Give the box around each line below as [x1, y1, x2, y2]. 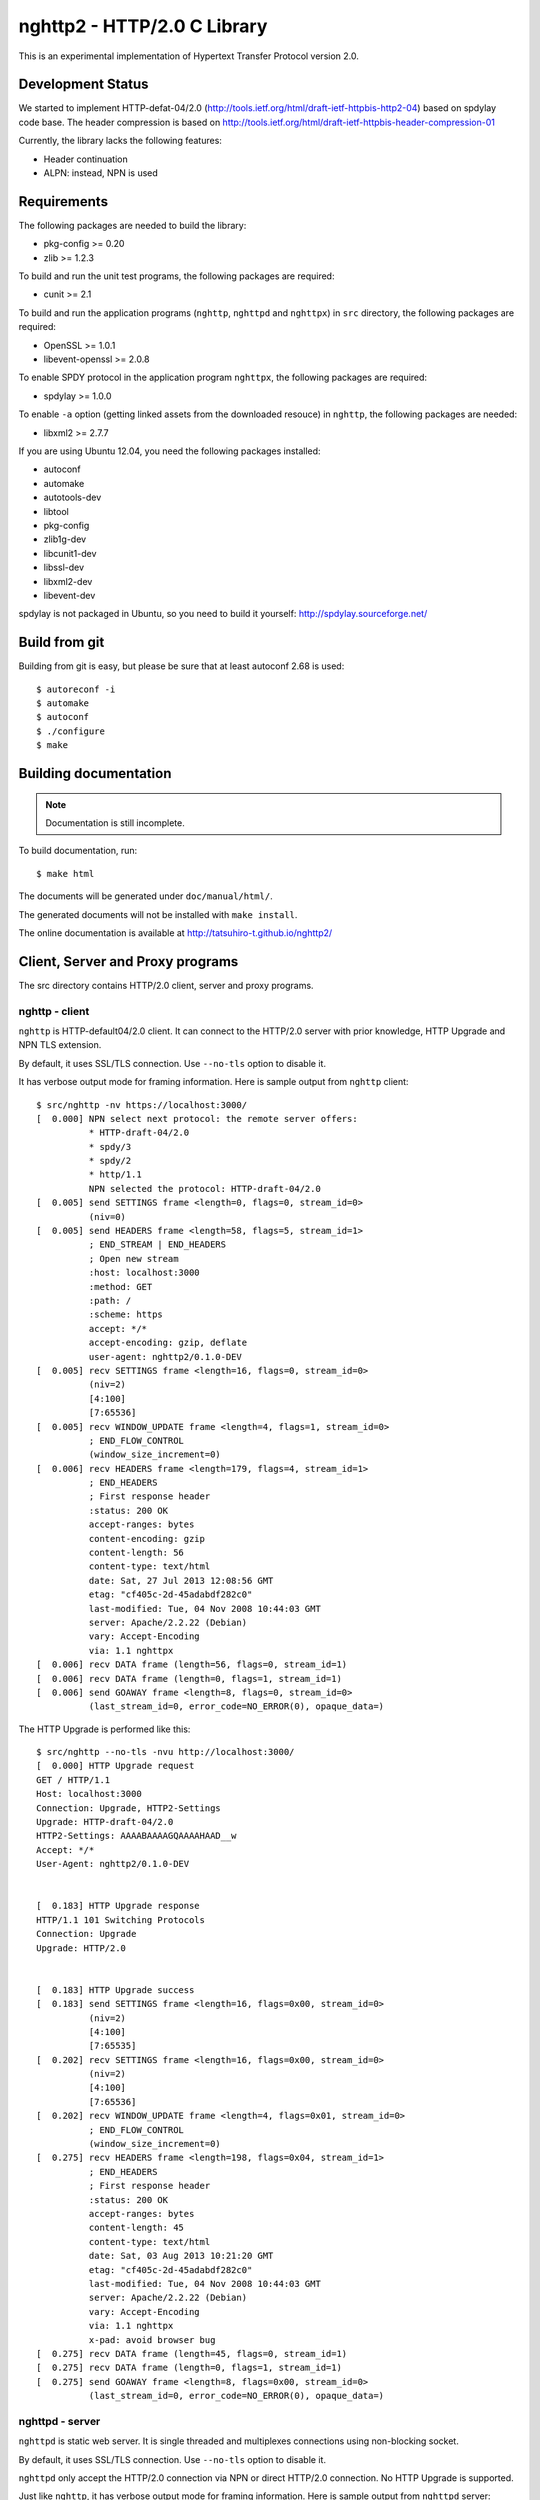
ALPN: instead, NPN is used [43, 167, 159, 179]
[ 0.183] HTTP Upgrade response [36, 1900, 200, 1912]
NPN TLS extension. [18, 1039, 102, 1051]
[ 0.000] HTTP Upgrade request [36, 1760, 195, 1772]
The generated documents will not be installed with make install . [18, 908, 298, 920]
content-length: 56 [88, 1547, 185, 1559]
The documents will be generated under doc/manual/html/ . [18, 890, 274, 902]
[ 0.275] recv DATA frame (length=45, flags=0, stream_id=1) [36, 2348, 348, 2359]
